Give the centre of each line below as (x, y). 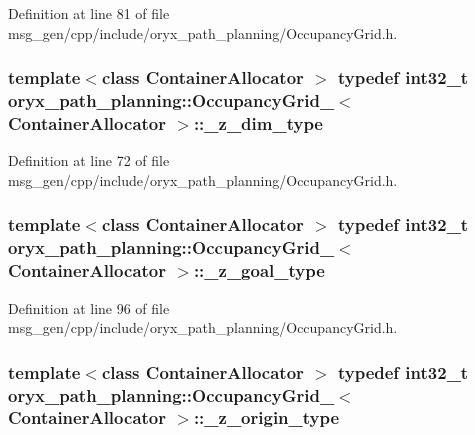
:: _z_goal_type (259, 270)
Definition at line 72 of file (89, 160)
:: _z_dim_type (258, 122)
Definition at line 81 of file (89, 13)
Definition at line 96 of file (89, 307)
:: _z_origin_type (266, 417)
